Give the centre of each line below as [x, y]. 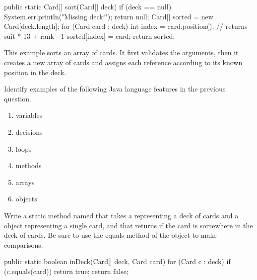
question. [18, 98]
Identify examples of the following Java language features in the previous [115, 89]
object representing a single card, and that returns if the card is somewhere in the [128, 225]
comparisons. [24, 244]
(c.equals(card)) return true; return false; [66, 271]
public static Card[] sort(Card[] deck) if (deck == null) [88, 6]
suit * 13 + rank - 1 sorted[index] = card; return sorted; [90, 36]
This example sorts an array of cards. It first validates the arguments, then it [121, 52]
